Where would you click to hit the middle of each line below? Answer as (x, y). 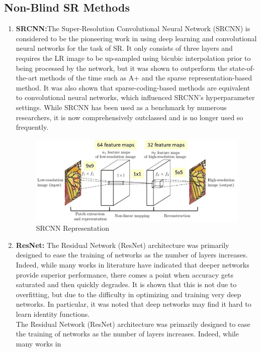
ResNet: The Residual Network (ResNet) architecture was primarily (122, 245)
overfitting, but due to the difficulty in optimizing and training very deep (128, 294)
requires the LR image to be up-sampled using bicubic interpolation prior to (133, 58)
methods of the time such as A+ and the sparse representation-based (146, 78)
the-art (26, 78)
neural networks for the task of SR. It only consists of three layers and (124, 48)
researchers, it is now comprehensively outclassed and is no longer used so (129, 117)
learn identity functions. (53, 314)
